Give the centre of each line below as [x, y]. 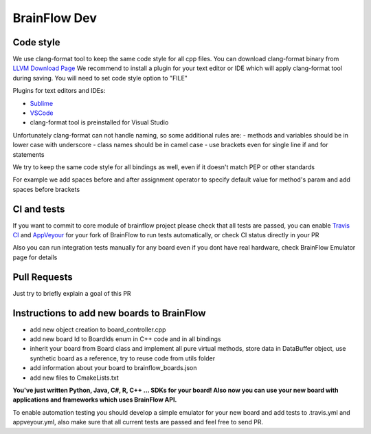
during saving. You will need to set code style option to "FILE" [100, 78]
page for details [35, 257]
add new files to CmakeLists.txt [75, 378]
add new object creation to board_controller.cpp [98, 329]
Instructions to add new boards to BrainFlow [109, 313]
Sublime [42, 103]
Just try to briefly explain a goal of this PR [72, 293]
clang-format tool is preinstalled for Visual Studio [99, 122]
